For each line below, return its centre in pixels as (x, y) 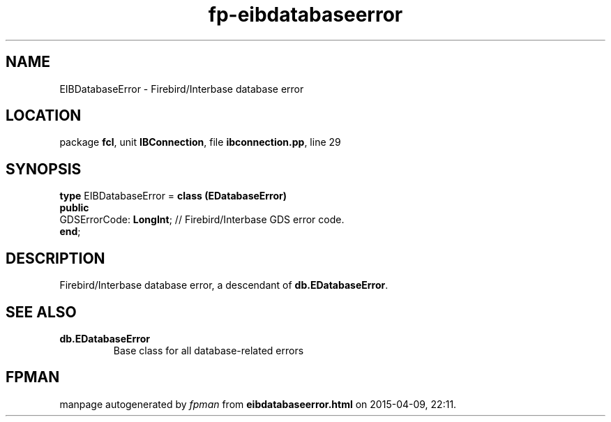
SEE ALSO (41, 312)
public (74, 208)
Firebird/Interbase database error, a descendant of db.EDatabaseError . (224, 285)
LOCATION (44, 116)
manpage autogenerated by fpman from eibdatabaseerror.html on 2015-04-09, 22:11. (258, 404)
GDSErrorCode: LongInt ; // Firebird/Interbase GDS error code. (202, 220)
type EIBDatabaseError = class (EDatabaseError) (173, 196)
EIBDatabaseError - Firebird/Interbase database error (182, 89)
